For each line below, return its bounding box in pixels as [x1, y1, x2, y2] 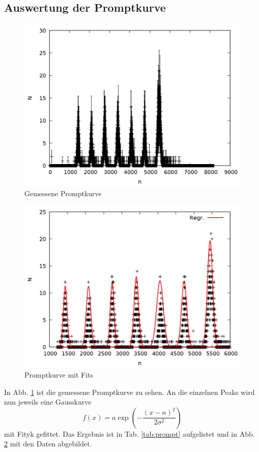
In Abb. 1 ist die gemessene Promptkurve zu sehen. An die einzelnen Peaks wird [4, 386, 255, 397]
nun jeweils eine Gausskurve [4, 396, 92, 407]
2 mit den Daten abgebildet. [4, 438, 92, 449]
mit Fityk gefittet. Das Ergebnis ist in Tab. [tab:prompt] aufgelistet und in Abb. [4, 428, 255, 439]
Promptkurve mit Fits [24, 369, 94, 380]
